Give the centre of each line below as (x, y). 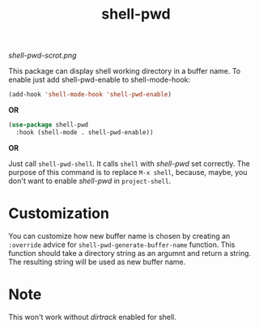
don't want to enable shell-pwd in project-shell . (90, 181)
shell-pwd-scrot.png (42, 55)
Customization (59, 213)
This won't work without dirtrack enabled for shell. (92, 317)
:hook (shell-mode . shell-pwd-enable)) (85, 132)
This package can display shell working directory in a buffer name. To (125, 71)
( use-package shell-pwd (49, 125)
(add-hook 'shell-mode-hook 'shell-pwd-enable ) (90, 95)
